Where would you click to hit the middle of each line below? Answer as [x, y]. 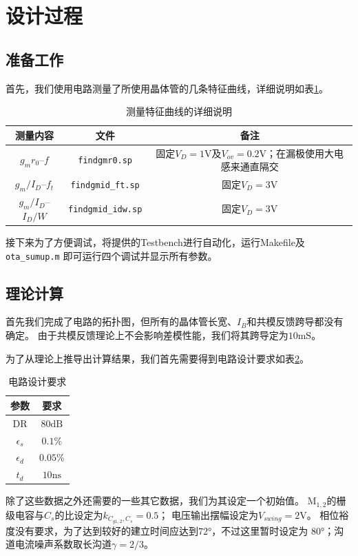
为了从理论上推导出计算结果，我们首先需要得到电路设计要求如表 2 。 [157, 358]
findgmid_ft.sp [105, 185]
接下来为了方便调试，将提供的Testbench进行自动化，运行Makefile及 [155, 241]
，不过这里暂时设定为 [260, 530]
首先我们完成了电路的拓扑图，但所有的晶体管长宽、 [121, 321]
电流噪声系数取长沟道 [63, 544]
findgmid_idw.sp [105, 210]
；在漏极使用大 [301, 153]
